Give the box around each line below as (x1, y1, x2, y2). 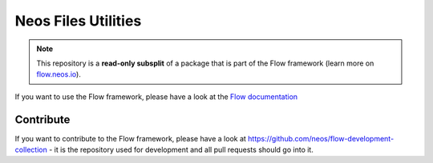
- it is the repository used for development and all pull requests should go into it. (48, 145, 314, 155)
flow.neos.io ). (36, 70, 82, 79)
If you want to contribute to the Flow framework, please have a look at (14, 133, 246, 143)
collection (14, 145, 47, 155)
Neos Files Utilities (14, 12, 142, 30)
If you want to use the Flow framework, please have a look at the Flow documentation (14, 92, 298, 101)
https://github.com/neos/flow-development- (247, 133, 395, 143)
